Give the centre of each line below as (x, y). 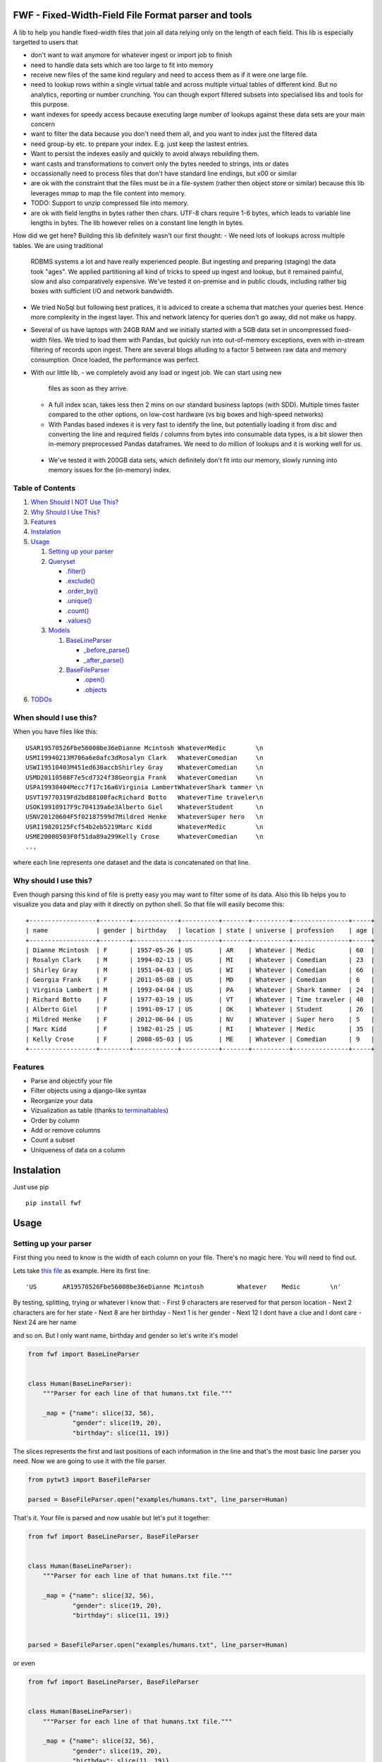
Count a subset (53, 1140)
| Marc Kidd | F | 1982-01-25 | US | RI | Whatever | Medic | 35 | (200, 1029)
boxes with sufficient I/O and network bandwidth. (102, 291)
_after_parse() (104, 660)
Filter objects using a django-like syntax (89, 1091)
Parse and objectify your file (72, 1081)
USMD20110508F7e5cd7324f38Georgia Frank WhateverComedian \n (144, 777)
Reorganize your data (62, 1100)
